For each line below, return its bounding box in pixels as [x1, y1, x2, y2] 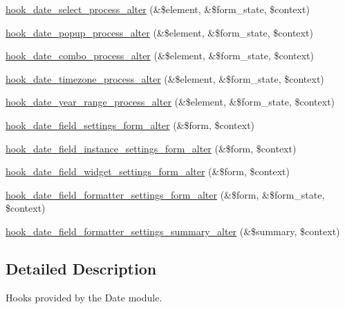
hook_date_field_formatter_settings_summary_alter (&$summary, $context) [6, 223, 340, 238]
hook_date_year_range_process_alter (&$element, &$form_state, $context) [6, 94, 335, 109]
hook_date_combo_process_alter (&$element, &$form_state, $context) [6, 48, 315, 63]
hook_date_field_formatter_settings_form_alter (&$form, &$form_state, [6, 187, 325, 201]
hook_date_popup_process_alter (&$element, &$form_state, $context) [6, 25, 313, 39]
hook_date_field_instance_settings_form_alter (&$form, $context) [6, 141, 297, 155]
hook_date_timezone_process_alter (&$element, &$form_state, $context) [6, 71, 324, 86]
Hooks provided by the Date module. [6, 290, 162, 304]
